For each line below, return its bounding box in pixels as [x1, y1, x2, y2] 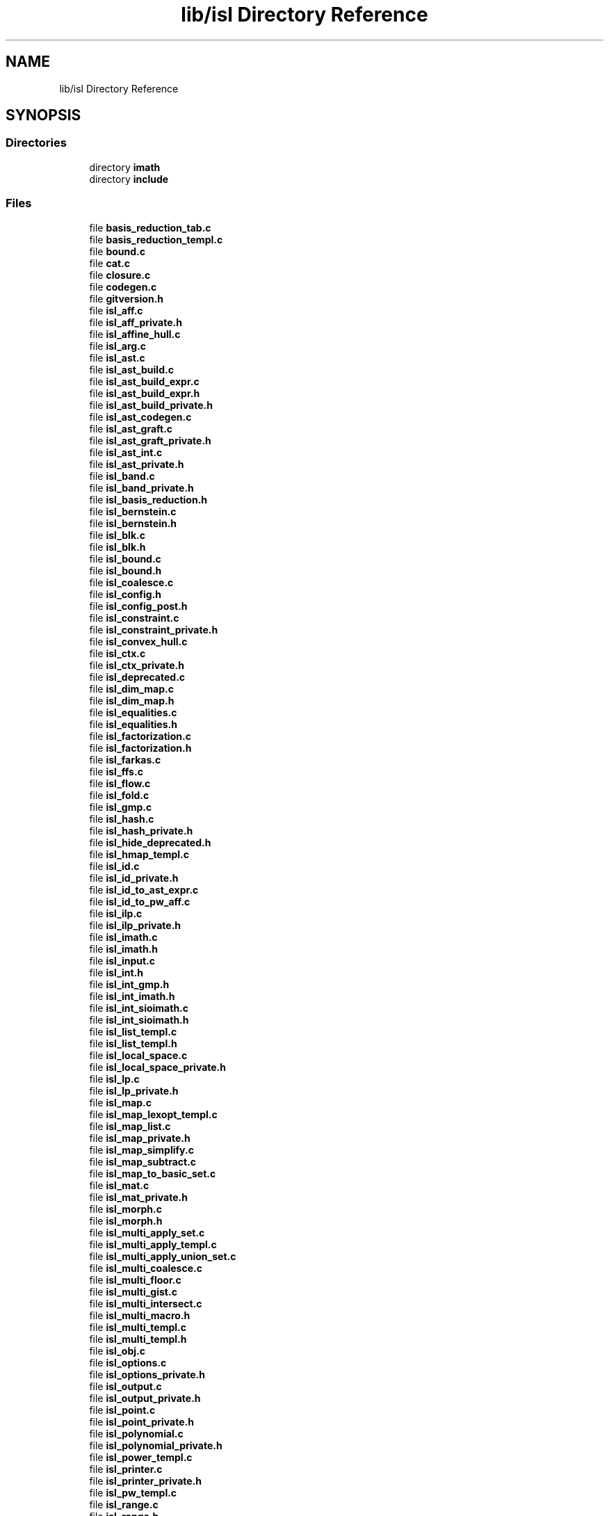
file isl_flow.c [89, 777, 151, 789]
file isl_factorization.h [89, 741, 192, 754]
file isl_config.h [89, 588, 162, 600]
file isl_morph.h [89, 1214, 163, 1227]
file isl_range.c [89, 1498, 159, 1510]
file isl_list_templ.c [89, 1025, 177, 1038]
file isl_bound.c [89, 552, 161, 565]
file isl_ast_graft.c [89, 422, 173, 435]
